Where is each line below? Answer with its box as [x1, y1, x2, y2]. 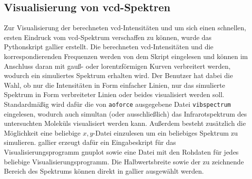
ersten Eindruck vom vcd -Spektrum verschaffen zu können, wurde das [4, 32, 212, 42]
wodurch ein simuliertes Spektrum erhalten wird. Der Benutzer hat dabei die [4, 70, 233, 80]
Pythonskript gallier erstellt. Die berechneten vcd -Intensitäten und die [4, 41, 214, 52]
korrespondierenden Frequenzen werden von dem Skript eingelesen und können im [4, 51, 248, 61]
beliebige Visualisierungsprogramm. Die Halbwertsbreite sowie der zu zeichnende [4, 156, 244, 166]
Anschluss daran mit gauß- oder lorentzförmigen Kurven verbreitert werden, [4, 60, 231, 71]
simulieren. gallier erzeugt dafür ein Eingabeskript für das [4, 137, 176, 147]
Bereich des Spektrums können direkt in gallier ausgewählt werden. [4, 166, 204, 176]
